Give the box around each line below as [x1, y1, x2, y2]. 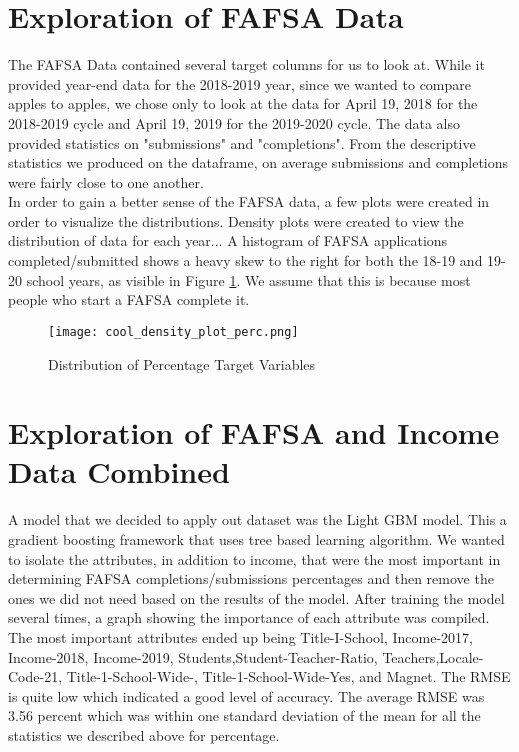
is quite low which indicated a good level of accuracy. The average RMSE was [8, 685, 485, 706]
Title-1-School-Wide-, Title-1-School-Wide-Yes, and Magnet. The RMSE [66, 666, 511, 687]
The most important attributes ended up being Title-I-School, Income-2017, [8, 626, 473, 647]
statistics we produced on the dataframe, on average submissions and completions [8, 152, 509, 173]
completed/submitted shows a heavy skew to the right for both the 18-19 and [8, 250, 483, 271]
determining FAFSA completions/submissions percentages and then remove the [8, 568, 494, 589]
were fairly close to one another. [8, 171, 204, 192]
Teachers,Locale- [382, 646, 484, 667]
